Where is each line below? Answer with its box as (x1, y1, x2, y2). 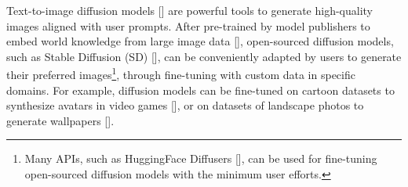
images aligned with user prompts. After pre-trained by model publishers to (6, 17, 370, 34)
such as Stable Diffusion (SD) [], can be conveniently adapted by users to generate (6, 48, 402, 64)
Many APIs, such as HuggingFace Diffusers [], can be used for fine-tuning (24, 150, 377, 167)
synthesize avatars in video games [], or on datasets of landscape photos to (6, 97, 364, 113)
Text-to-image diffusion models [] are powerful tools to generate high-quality (6, 2, 373, 18)
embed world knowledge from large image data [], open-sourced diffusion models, (6, 33, 394, 49)
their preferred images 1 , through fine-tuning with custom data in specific (6, 64, 355, 83)
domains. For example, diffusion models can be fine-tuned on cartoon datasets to (6, 81, 395, 98)
